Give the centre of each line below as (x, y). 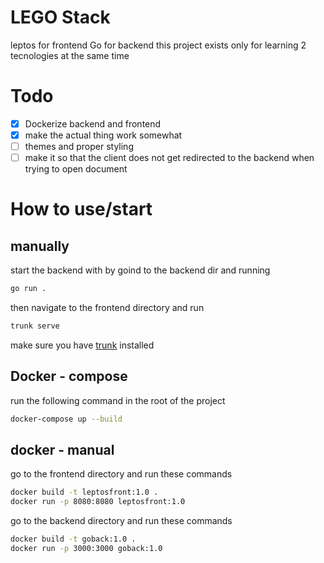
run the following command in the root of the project (118, 400)
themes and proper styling (79, 146)
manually (40, 246)
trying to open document (76, 169)
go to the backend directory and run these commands (121, 521)
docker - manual (62, 449)
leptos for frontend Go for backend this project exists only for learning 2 (158, 45)
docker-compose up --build (66, 419)
